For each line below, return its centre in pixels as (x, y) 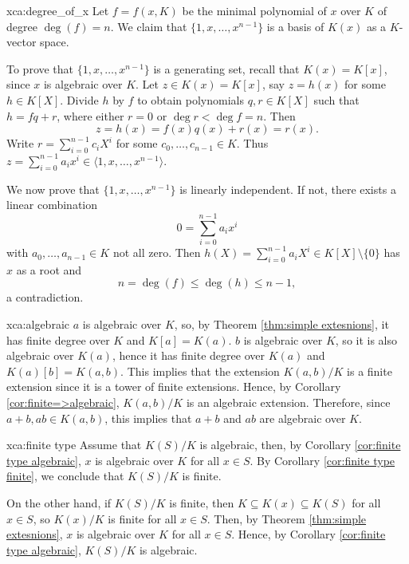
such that (336, 99)
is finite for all (142, 518)
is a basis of (295, 26)
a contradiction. (45, 297)
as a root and (49, 269)
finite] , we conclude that (65, 476)
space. (55, 42)
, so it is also (366, 339)
